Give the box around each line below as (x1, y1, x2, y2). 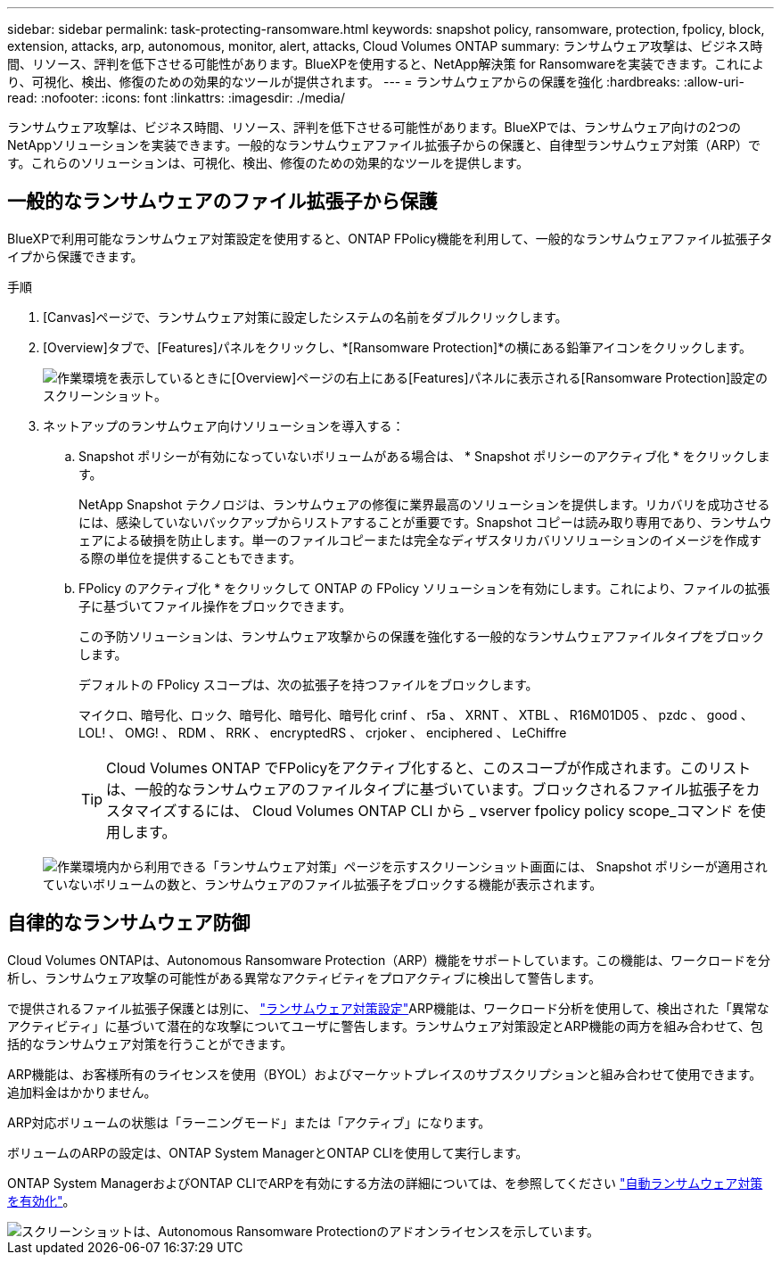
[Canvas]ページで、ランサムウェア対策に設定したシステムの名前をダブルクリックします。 (43, 309, 568, 325)
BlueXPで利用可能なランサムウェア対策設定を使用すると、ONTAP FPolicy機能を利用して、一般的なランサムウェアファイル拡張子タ (7, 230, 773, 246)
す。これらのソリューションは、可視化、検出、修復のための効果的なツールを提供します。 (7, 155, 529, 170)
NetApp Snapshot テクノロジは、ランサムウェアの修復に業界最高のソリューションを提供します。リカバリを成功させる (78, 496, 770, 512)
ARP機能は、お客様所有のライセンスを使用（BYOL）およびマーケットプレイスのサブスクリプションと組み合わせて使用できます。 (7, 1066, 762, 1082)
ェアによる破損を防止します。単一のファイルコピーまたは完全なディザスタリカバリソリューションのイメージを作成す (78, 532, 762, 548)
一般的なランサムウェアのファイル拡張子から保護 (7, 190, 438, 213)
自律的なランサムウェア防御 (7, 911, 251, 935)
